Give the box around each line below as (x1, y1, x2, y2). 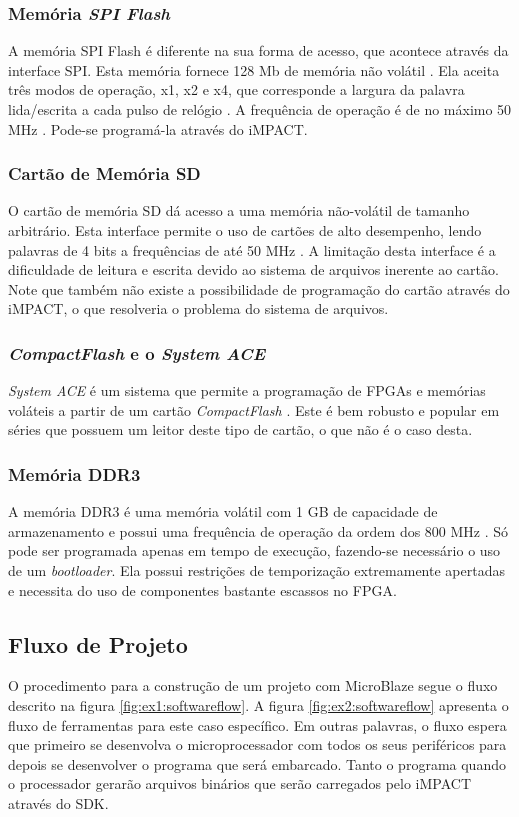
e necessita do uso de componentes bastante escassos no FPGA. (8, 579, 397, 600)
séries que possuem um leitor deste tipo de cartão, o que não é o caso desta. (8, 419, 473, 440)
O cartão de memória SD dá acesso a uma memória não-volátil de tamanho (8, 200, 470, 221)
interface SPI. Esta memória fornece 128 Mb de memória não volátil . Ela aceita (8, 59, 500, 80)
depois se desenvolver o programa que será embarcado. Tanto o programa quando (8, 753, 506, 774)
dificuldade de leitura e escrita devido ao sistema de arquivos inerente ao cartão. (8, 259, 499, 280)
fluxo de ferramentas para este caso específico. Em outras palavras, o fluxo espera (8, 714, 507, 735)
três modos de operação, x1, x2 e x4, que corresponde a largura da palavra (8, 79, 465, 100)
